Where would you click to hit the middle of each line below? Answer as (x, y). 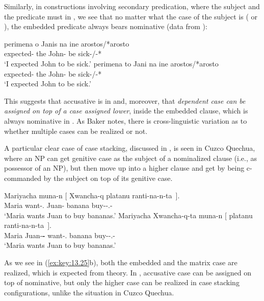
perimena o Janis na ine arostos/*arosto (67, 43)
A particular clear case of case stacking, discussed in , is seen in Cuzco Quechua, (130, 148)
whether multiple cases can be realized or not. (76, 131)
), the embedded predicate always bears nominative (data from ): (106, 26)
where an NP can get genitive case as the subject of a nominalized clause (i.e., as (130, 158)
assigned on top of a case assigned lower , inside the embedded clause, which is (126, 111)
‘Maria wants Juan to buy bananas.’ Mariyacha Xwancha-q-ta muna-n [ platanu (128, 215)
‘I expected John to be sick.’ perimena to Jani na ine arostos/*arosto (111, 63)
